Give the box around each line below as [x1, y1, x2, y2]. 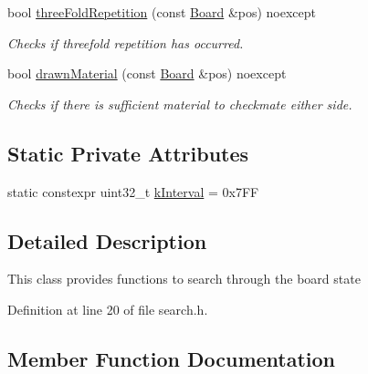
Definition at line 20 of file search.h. [7, 299, 208, 318]
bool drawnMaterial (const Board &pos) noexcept [7, 64, 287, 83]
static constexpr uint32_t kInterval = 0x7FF [7, 182, 259, 201]
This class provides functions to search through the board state [7, 269, 361, 288]
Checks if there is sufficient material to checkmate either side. [7, 94, 352, 113]
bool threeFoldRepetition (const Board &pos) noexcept [7, 3, 317, 21]
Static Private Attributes [7, 139, 249, 167]
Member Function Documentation [7, 344, 336, 372]
